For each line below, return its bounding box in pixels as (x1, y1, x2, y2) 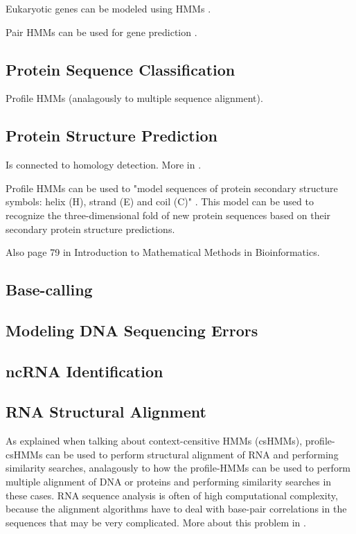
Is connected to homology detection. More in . (6, 157, 202, 172)
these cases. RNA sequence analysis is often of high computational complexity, (6, 488, 338, 502)
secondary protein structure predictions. (6, 221, 175, 236)
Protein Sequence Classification (6, 58, 235, 80)
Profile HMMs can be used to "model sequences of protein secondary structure (6, 180, 338, 195)
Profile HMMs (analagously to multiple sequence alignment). (6, 91, 263, 105)
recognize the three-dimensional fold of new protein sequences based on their (6, 207, 331, 222)
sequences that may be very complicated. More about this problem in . (6, 515, 306, 529)
